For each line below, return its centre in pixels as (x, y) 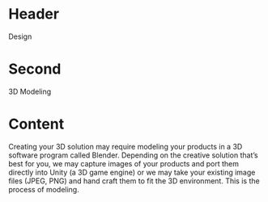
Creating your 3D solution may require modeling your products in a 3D (125, 146)
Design (20, 36)
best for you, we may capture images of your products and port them (123, 163)
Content (36, 124)
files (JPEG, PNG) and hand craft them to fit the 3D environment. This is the (134, 181)
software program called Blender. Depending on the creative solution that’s (133, 155)
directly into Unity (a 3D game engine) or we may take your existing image (132, 172)
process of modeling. (44, 189)
